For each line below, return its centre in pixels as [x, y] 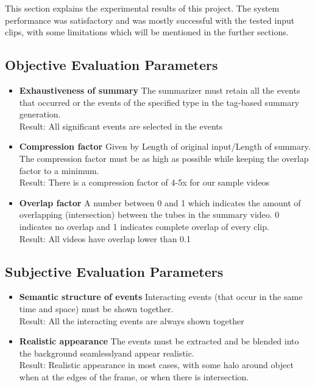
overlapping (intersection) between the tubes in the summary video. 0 [149, 214]
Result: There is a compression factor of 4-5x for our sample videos [144, 182]
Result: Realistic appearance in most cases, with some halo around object [156, 365]
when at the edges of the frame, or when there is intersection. [134, 376]
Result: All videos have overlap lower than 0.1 [105, 238]
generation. [40, 114]
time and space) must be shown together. [96, 308]
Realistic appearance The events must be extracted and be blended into [159, 341]
